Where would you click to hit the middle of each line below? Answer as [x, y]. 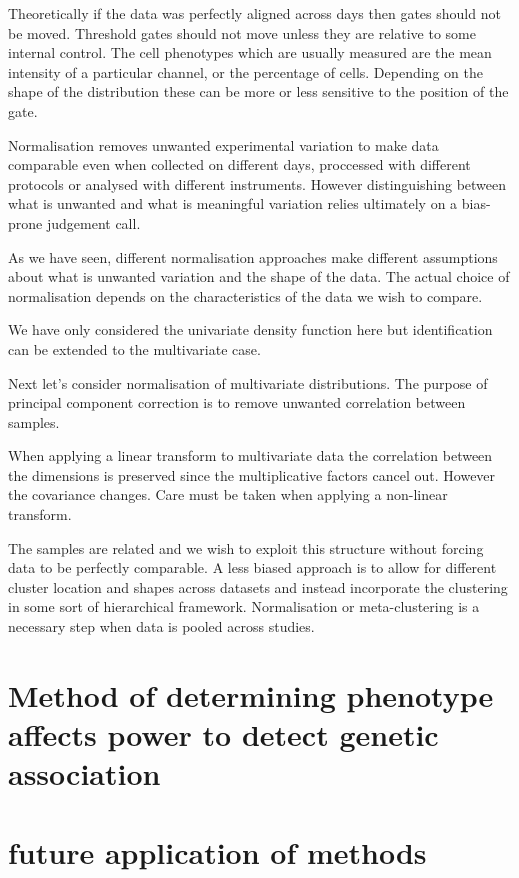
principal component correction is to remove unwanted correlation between [237, 402]
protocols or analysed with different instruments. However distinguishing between [257, 183]
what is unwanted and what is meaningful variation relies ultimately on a [233, 203]
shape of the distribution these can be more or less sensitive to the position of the [258, 91]
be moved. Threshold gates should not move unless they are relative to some [242, 32]
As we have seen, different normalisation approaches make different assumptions [253, 256]
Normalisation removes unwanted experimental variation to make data [223, 144]
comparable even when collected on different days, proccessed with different [239, 164]
